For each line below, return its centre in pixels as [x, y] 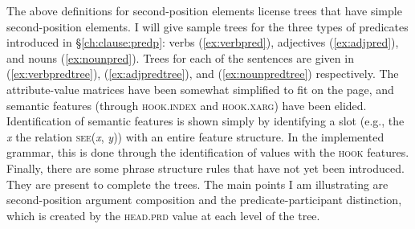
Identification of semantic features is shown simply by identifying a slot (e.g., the [205, 121]
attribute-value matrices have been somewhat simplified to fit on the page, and [200, 89]
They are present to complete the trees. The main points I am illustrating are [197, 184]
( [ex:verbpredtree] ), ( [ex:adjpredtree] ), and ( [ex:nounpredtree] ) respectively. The [203, 74]
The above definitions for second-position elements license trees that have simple [204, 10]
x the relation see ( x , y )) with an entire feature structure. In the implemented [195, 136]
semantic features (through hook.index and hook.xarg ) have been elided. [187, 105]
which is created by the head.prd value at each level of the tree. [163, 215]
